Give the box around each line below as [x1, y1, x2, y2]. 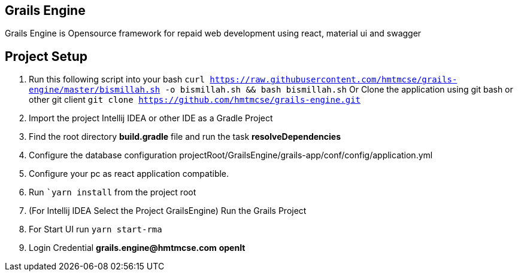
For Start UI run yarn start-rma [29, 224, 162, 235]
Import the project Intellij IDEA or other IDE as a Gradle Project [29, 113, 273, 124]
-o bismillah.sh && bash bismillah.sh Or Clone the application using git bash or [165, 84, 513, 95]
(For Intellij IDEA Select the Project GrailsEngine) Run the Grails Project [29, 206, 307, 216]
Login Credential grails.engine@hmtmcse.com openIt [29, 243, 246, 253]
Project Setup [5, 48, 88, 64]
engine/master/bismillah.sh [29, 85, 160, 95]
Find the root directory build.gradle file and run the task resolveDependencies [29, 131, 341, 142]
